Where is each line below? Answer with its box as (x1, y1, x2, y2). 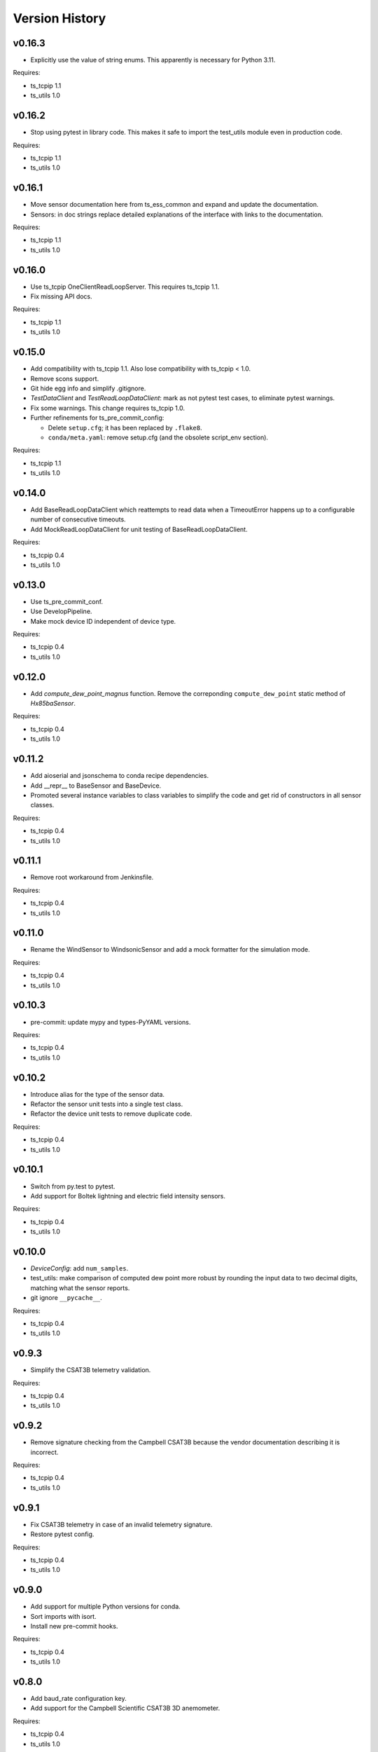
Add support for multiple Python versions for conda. (30, 1602, 181, 1611)
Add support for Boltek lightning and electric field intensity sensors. (30, 1191, 225, 1200)
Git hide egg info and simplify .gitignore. (30, 384, 146, 392)
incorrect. (30, 1448, 59, 1456)
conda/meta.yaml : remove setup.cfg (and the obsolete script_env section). (48, 433, 269, 442)
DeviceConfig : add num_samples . (30, 1264, 129, 1272)
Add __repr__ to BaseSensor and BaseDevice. (30, 781, 162, 790)
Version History (13, 11, 106, 26)
